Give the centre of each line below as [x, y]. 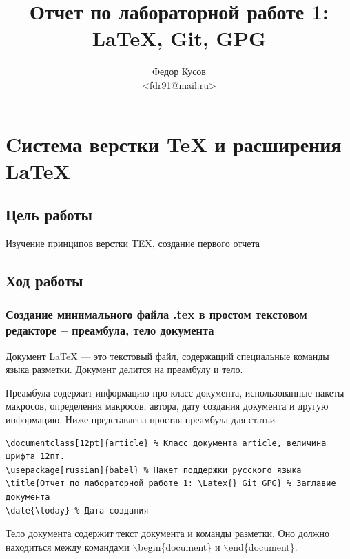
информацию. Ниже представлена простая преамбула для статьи [141, 419]
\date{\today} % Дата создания [77, 510]
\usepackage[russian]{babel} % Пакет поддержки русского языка [154, 470]
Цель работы [49, 214]
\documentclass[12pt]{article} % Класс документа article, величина [166, 443]
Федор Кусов [179, 71]
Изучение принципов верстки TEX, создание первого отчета [133, 243]
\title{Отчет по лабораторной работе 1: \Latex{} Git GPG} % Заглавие [171, 484]
